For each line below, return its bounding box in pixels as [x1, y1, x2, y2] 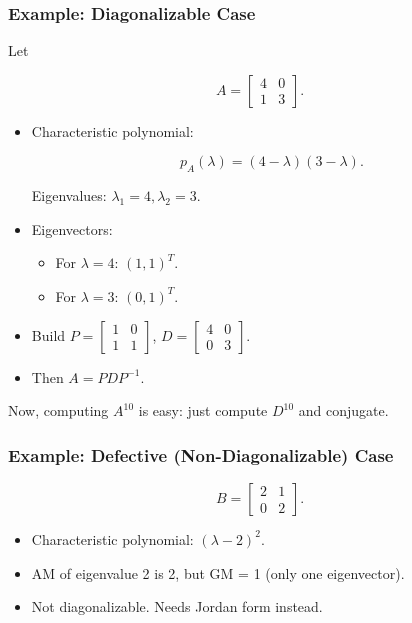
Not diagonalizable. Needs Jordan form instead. [31, 596, 323, 617]
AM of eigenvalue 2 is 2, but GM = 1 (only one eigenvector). [31, 562, 405, 583]
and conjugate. [298, 400, 389, 421]
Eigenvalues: [31, 185, 107, 206]
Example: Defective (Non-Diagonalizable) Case [8, 442, 394, 467]
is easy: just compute [138, 400, 268, 421]
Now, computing [8, 400, 109, 421]
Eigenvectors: [31, 218, 113, 239]
